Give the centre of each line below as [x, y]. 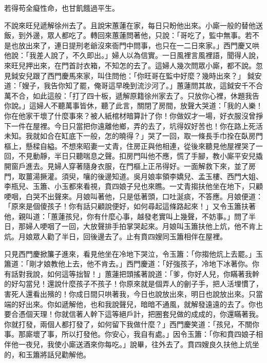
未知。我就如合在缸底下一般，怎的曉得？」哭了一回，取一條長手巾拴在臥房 [130, 136]
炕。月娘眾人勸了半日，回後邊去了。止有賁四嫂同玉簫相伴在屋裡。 [116, 236]
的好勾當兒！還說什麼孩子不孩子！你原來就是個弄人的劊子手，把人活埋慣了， [133, 284]
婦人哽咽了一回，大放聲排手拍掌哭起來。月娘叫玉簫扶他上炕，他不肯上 [144, 226]
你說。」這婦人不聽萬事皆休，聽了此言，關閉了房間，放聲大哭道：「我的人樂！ [133, 106]
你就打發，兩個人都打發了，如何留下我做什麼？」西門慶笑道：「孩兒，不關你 [132, 324]
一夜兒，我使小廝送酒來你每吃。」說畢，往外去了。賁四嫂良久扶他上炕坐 [139, 344]
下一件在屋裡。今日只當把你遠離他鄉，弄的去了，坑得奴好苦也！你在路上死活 [133, 126]
